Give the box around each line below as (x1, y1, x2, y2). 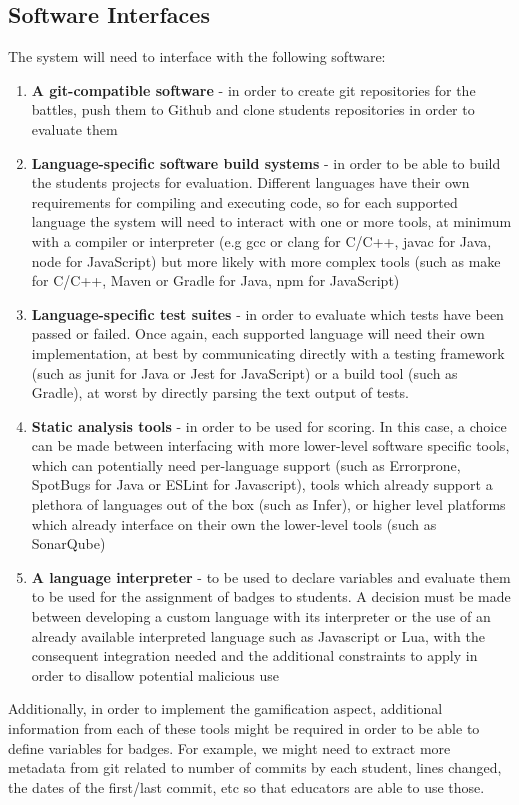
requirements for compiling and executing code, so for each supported (31, 191, 458, 212)
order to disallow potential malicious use (31, 664, 280, 685)
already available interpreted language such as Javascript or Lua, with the (31, 625, 485, 646)
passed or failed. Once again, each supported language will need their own (31, 323, 485, 344)
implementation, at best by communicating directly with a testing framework (31, 342, 505, 363)
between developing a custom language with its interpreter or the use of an (31, 606, 491, 627)
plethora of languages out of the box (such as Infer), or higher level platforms (31, 494, 506, 515)
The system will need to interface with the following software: (8, 46, 386, 67)
